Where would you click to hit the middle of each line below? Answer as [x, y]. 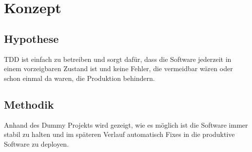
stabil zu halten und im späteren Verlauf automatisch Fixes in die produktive [119, 134]
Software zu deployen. [37, 143]
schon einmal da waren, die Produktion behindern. [79, 78]
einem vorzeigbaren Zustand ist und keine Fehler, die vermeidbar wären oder [118, 68]
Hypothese [31, 38]
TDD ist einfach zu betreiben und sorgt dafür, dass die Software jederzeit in [118, 59]
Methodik [29, 104]
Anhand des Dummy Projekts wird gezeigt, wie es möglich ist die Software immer [126, 124]
